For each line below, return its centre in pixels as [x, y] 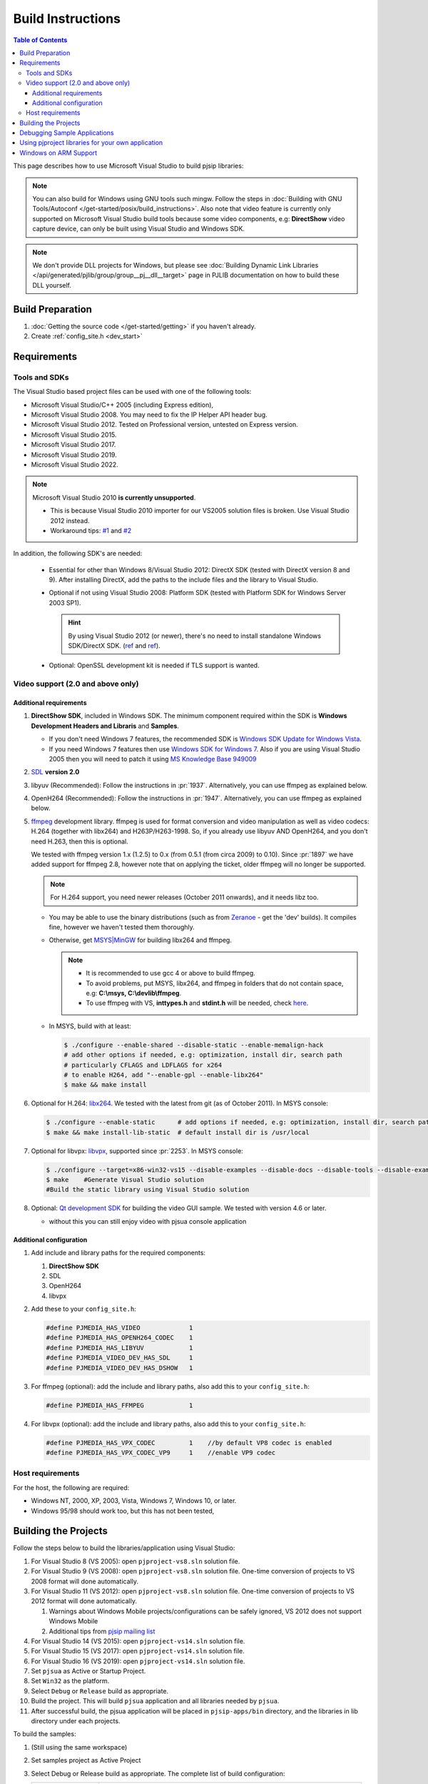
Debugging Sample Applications [67, 133]
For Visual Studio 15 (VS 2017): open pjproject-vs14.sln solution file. [138, 1651]
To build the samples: [45, 1734]
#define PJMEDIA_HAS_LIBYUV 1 [119, 1348]
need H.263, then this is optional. [80, 841]
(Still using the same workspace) [79, 1747]
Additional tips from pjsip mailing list [102, 1631]
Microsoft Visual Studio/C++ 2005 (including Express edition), [122, 405]
